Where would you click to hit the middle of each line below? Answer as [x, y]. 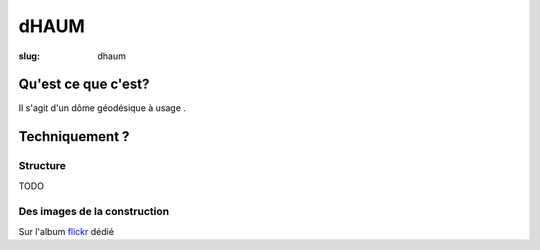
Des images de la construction [94, 212]
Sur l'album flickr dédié [66, 231]
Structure [42, 166]
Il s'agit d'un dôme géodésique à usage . [102, 108]
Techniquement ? [74, 136]
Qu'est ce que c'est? [84, 84]
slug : [29, 56]
